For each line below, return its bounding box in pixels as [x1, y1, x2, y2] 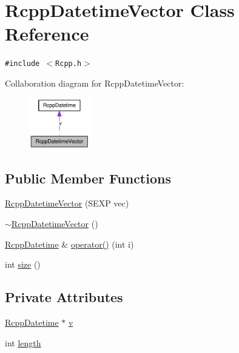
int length [5, 336, 41, 349]
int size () [5, 258, 41, 271]
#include [5, 59, 40, 68]
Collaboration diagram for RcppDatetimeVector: [5, 76, 184, 89]
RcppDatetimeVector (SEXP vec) [5, 197, 129, 209]
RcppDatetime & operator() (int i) [5, 237, 134, 250]
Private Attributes [5, 288, 123, 306]
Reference [5, 21, 89, 46]
